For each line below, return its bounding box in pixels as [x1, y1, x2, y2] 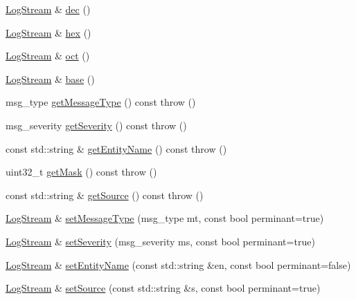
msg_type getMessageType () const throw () [6, 95, 196, 109]
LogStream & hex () [6, 25, 91, 39]
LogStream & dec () [6, 2, 91, 16]
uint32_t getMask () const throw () [6, 165, 157, 179]
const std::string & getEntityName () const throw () [6, 141, 227, 156]
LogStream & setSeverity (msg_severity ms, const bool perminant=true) [6, 234, 315, 248]
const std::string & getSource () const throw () [6, 187, 204, 202]
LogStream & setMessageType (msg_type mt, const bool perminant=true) [6, 211, 324, 225]
